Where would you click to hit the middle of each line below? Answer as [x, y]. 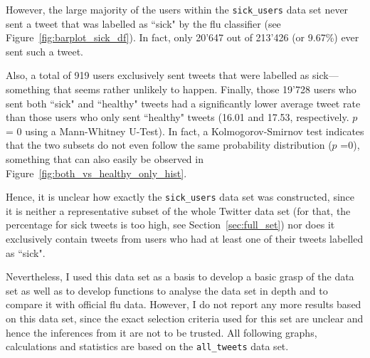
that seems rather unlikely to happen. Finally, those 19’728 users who [205, 89]
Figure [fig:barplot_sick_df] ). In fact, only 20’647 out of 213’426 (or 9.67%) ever [183, 37]
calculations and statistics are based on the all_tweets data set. [147, 346]
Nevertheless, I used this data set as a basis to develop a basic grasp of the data [180, 277]
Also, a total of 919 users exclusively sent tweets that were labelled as [158, 75]
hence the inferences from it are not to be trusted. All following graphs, [162, 332]
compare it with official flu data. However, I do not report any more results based [184, 304]
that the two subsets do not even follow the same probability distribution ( [169, 145]
